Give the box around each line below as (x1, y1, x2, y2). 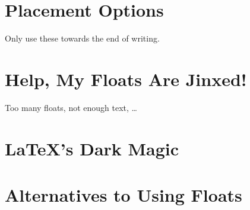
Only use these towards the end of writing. (5, 32, 160, 44)
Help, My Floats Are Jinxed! (5, 66, 247, 91)
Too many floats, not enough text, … (5, 101, 137, 113)
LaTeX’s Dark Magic (5, 136, 179, 160)
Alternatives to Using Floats (5, 183, 242, 206)
